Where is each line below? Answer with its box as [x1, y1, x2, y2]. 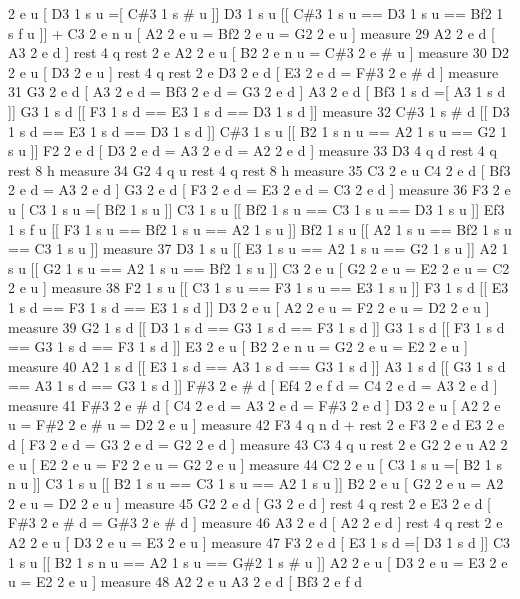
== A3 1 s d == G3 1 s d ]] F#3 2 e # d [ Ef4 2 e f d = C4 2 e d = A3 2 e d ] [8, 375, 498, 396]
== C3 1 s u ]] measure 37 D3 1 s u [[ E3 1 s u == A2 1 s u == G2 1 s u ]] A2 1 [8, 238, 509, 259]
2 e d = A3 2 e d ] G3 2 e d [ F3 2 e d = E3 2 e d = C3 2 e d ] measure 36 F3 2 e [8, 179, 511, 200]
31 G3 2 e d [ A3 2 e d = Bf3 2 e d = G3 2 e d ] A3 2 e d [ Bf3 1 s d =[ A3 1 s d [8, 81, 506, 102]
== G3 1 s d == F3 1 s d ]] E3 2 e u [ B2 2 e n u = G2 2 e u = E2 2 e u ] [8, 336, 468, 357]
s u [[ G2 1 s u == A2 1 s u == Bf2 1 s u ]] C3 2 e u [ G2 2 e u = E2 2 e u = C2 [8, 257, 510, 278]
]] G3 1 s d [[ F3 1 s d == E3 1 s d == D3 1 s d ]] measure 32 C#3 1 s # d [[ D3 [8, 100, 510, 121]
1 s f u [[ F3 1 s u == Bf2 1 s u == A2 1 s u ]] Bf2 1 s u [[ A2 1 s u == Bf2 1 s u [8, 218, 512, 239]
